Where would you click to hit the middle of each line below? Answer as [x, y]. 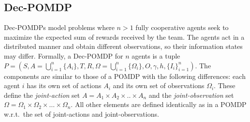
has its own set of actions [64, 85]
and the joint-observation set [191, 95]
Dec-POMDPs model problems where [59, 27]
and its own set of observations [159, 85]
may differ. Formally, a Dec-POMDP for [64, 55]
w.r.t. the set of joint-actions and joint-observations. [81, 114]
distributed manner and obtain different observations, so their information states [123, 46]
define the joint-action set [42, 95]
